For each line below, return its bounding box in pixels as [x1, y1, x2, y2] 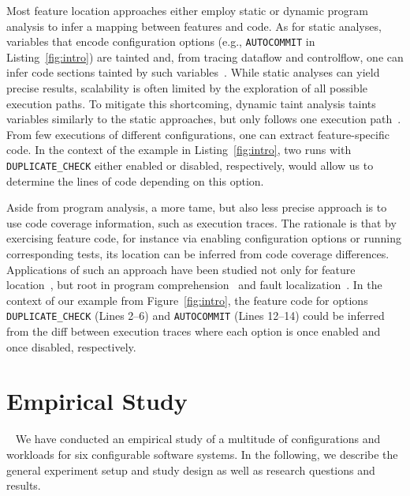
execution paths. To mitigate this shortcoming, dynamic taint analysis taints [6, 95, 376, 111]
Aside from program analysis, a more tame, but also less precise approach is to [6, 199, 387, 216]
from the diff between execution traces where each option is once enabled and [6, 323, 381, 340]
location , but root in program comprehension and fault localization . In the [6, 276, 382, 293]
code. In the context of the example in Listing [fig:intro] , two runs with [6, 141, 352, 158]
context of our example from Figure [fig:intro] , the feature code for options [6, 291, 368, 308]
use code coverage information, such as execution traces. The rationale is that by [6, 214, 397, 231]
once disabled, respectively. [6, 338, 136, 355]
